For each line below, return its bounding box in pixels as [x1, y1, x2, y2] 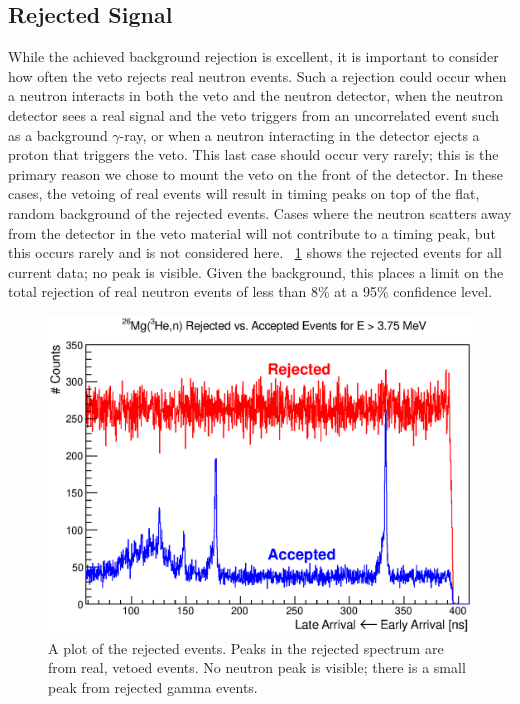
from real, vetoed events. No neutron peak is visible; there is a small [48, 657, 466, 678]
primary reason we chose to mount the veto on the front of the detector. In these [8, 163, 504, 184]
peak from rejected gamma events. [48, 676, 258, 697]
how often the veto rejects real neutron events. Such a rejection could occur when [8, 65, 507, 86]
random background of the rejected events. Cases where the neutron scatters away [8, 202, 512, 223]
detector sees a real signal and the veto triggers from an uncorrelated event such [8, 104, 499, 125]
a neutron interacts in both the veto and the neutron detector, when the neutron [8, 85, 503, 106]
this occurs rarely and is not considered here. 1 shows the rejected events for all [8, 242, 502, 263]
